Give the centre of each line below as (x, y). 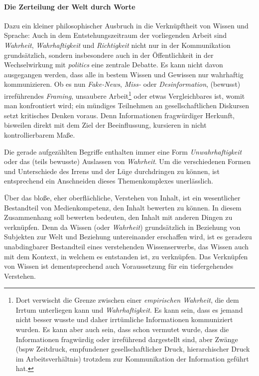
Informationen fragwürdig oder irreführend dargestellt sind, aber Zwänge (127, 339)
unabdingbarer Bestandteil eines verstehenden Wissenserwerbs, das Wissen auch (127, 246)
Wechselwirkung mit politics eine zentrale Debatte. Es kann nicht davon (114, 65)
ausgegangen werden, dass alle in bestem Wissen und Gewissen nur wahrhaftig (124, 74)
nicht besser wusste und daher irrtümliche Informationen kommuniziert (124, 319)
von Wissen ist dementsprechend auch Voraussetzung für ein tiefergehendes (119, 266)
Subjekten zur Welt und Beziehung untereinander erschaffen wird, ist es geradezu (128, 237)
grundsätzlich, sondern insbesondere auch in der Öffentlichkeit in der (109, 55)
